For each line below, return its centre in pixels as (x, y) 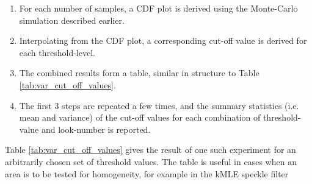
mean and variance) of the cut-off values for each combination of (140, 117)
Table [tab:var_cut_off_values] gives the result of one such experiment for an (151, 150)
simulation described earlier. (72, 20)
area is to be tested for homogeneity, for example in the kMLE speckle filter (147, 173)
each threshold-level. (57, 52)
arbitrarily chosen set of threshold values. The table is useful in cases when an (151, 161)
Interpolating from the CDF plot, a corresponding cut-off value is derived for (163, 41)
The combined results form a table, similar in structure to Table (139, 73)
